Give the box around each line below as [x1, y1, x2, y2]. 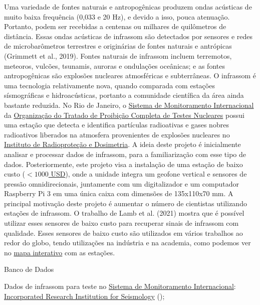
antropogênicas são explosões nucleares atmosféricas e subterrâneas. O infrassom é [4, 70, 256, 81]
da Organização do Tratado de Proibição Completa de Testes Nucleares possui [4, 109, 244, 120]
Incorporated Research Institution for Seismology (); [4, 290, 165, 301]
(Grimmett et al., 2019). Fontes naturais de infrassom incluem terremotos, [4, 50, 232, 61]
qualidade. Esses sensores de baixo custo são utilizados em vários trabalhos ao [4, 227, 243, 238]
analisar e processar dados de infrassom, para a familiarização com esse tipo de [4, 148, 246, 159]
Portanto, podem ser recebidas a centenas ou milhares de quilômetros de [4, 21, 226, 32]
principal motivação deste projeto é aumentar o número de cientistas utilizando [4, 198, 247, 208]
